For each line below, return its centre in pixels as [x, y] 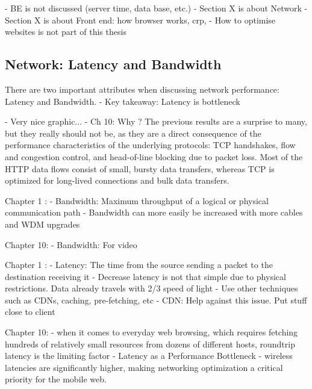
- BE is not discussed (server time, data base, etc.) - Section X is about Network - [156, 8]
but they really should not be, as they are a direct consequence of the [133, 133]
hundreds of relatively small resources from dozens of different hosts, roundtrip [150, 344]
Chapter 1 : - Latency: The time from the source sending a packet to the [139, 265]
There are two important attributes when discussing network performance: [142, 89]
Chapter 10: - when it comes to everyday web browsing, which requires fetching [151, 332]
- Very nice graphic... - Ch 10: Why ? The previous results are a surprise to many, [156, 121]
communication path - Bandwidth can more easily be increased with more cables [154, 212]
